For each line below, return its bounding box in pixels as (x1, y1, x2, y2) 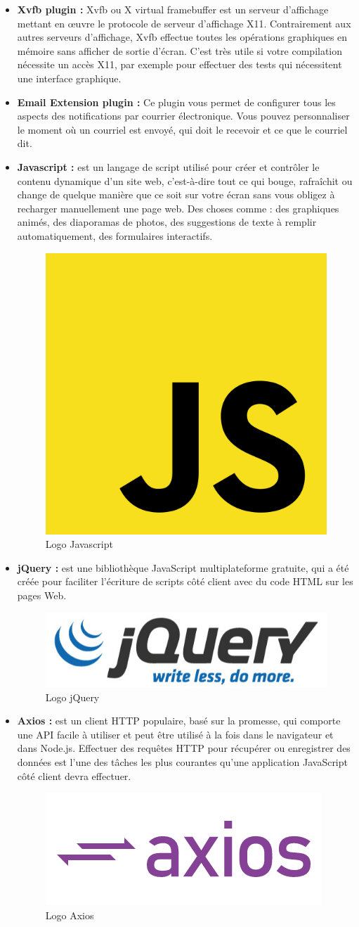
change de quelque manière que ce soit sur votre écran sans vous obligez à (17, 187, 335, 202)
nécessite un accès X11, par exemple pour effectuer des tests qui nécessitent (17, 57, 342, 72)
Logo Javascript (45, 537, 113, 551)
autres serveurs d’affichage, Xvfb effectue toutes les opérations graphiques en (17, 30, 348, 44)
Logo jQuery (45, 689, 100, 704)
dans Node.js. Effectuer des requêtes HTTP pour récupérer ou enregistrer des (17, 741, 351, 755)
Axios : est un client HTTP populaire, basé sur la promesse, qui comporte (17, 713, 341, 728)
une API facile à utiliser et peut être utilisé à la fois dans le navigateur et (17, 727, 334, 741)
